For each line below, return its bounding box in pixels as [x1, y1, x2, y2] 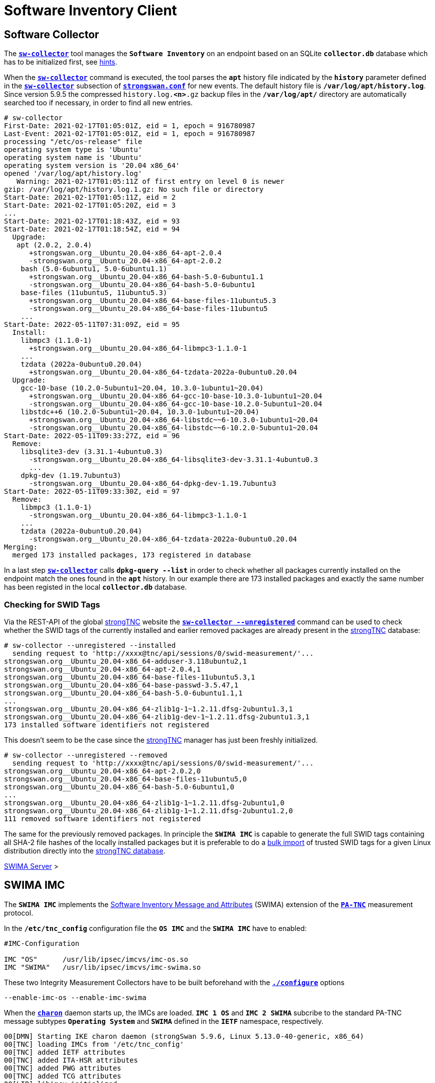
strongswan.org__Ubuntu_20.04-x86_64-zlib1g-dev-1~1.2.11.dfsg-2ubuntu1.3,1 [4, 712, 310, 721]
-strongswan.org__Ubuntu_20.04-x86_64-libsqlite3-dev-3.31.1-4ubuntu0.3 [29, 456, 318, 464]
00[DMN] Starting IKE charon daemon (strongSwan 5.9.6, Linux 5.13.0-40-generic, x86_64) [4, 1032, 364, 1040]
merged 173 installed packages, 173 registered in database [12, 551, 251, 559]
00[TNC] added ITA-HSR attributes [4, 1056, 138, 1064]
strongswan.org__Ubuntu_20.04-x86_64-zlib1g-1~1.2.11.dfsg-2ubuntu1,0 [4, 798, 285, 807]
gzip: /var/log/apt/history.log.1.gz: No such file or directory [4, 185, 264, 194]
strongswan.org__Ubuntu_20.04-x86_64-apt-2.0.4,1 [4, 665, 201, 673]
